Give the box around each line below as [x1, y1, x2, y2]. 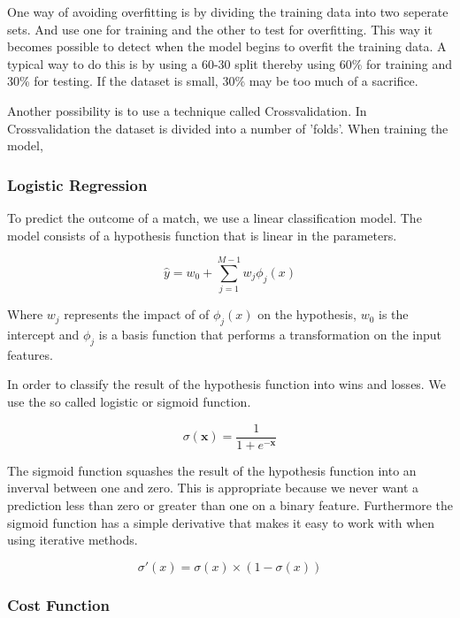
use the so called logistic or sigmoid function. [7, 393, 251, 411]
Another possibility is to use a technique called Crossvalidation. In [7, 101, 367, 119]
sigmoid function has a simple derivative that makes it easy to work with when [7, 513, 435, 531]
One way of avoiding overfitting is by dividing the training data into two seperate [7, 3, 448, 20]
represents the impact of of [64, 305, 210, 324]
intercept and [7, 325, 80, 344]
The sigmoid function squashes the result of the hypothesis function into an [7, 461, 417, 479]
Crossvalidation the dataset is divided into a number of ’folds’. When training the [7, 118, 448, 137]
